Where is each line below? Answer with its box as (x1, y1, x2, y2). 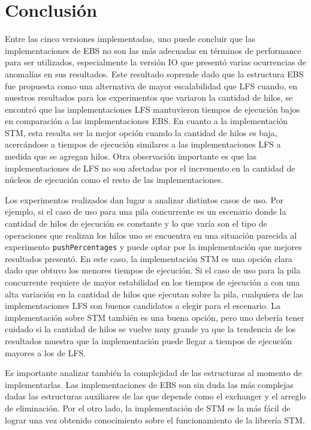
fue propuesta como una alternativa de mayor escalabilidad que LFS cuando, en (5, 79, 297, 92)
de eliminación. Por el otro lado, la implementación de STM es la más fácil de (5, 402, 291, 414)
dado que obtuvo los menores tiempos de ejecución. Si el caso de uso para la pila (5, 264, 301, 276)
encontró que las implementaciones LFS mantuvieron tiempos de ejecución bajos (5, 103, 300, 115)
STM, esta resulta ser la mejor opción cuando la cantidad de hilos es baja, (5, 126, 277, 139)
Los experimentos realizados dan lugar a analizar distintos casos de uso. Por (5, 193, 284, 206)
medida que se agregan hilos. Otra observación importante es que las (5, 150, 257, 163)
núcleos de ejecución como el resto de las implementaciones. (5, 173, 224, 186)
